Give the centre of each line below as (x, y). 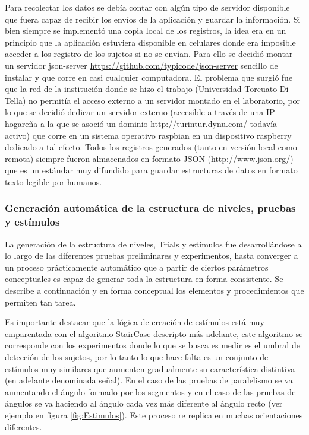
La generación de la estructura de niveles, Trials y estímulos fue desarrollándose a (153, 244)
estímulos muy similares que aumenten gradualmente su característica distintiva (150, 368)
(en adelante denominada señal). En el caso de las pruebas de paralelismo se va (149, 380)
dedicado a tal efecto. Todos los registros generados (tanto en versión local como (151, 147)
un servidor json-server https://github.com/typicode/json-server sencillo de (141, 65)
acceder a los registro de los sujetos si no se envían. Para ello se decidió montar (149, 54)
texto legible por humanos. (53, 181)
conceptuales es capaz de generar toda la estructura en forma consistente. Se (144, 279)
